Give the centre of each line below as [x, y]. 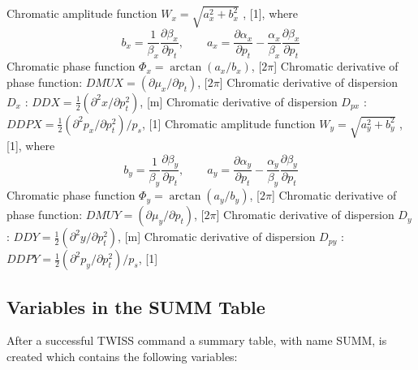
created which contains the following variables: [122, 357]
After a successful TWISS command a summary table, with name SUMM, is [197, 340]
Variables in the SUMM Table [136, 306]
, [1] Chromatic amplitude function [228, 123]
